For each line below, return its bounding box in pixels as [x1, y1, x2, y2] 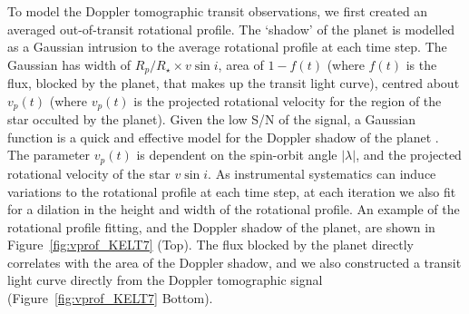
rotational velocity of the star [7, 163, 171, 182]
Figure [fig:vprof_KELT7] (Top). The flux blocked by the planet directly [7, 235, 415, 254]
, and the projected [356, 145, 462, 164]
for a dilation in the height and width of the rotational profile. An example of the [7, 200, 460, 219]
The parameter [7, 145, 91, 164]
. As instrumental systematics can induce [208, 163, 436, 182]
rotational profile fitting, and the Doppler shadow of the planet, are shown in [7, 217, 435, 236]
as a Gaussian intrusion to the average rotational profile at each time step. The [7, 37, 447, 56]
